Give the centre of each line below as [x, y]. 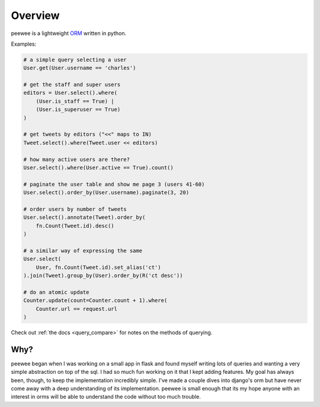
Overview [35, 15]
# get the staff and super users [72, 85]
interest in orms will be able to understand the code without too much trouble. [106, 397]
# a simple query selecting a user [75, 60]
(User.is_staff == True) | [75, 101]
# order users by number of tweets [75, 209]
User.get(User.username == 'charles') [80, 68]
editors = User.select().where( [71, 93]
